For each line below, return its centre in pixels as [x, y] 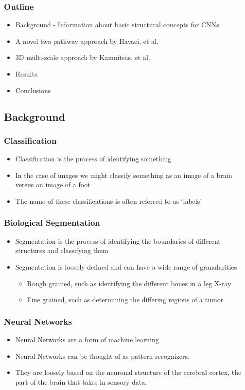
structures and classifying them [62, 250]
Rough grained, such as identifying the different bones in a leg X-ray [129, 283]
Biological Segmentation [52, 223]
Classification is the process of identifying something [93, 159]
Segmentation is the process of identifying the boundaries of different [118, 241]
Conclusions [33, 90]
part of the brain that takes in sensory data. [81, 381]
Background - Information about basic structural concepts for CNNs [117, 25]
